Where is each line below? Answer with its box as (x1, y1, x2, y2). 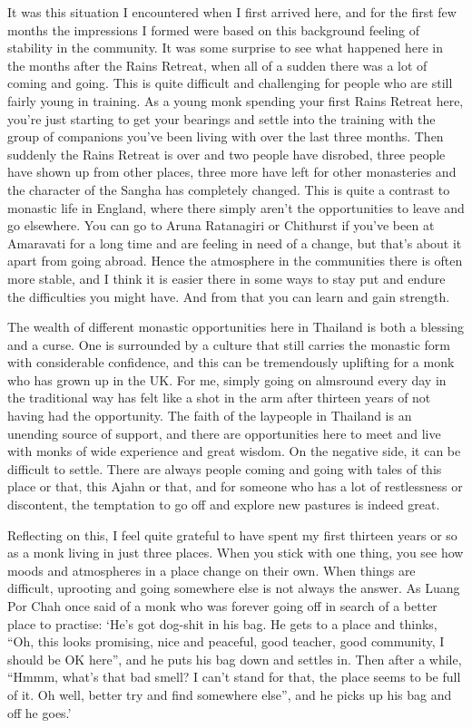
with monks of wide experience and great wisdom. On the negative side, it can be (7, 442, 461, 461)
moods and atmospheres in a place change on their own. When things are (7, 560, 416, 579)
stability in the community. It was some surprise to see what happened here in (7, 38, 444, 57)
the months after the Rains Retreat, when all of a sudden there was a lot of (7, 55, 428, 74)
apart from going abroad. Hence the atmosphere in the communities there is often (7, 251, 463, 270)
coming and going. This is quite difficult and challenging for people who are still (7, 73, 453, 92)
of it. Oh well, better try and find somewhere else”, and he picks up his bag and (7, 684, 452, 704)
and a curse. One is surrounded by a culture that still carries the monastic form (7, 335, 451, 354)
